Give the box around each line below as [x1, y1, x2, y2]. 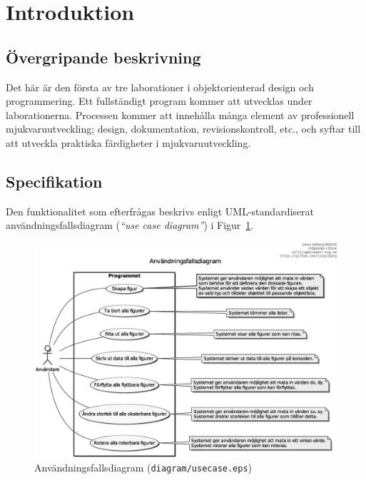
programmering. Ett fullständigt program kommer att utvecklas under [6, 93, 312, 108]
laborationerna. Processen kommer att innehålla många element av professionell [6, 107, 355, 122]
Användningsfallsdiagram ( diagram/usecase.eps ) [34, 459, 253, 474]
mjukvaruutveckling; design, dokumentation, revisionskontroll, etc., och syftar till [6, 121, 361, 136]
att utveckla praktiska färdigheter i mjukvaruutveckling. [6, 135, 251, 150]
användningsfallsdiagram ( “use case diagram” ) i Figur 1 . [6, 218, 254, 233]
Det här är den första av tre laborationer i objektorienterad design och [6, 79, 314, 94]
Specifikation [6, 170, 103, 192]
